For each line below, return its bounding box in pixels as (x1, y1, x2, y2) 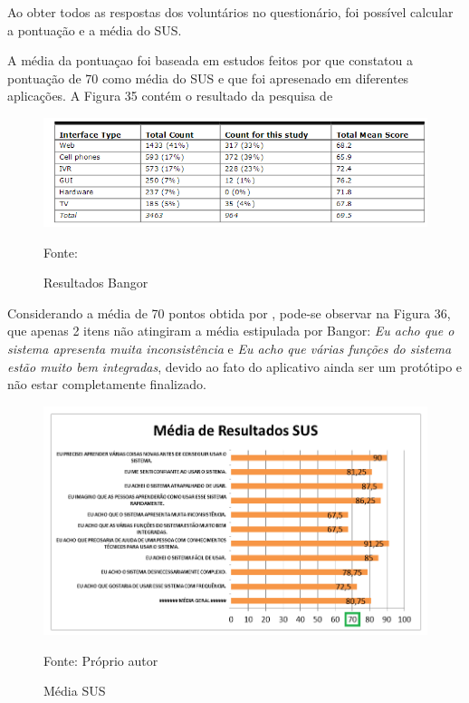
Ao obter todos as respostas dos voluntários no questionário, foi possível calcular (7, 3, 454, 21)
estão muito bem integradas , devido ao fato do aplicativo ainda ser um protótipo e (7, 356, 463, 376)
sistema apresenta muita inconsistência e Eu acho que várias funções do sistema (7, 338, 452, 357)
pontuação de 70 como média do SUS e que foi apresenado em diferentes (7, 68, 409, 87)
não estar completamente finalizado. (7, 375, 206, 394)
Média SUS (43, 681, 106, 700)
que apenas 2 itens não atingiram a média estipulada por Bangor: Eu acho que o (7, 321, 455, 340)
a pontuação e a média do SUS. (7, 20, 182, 39)
